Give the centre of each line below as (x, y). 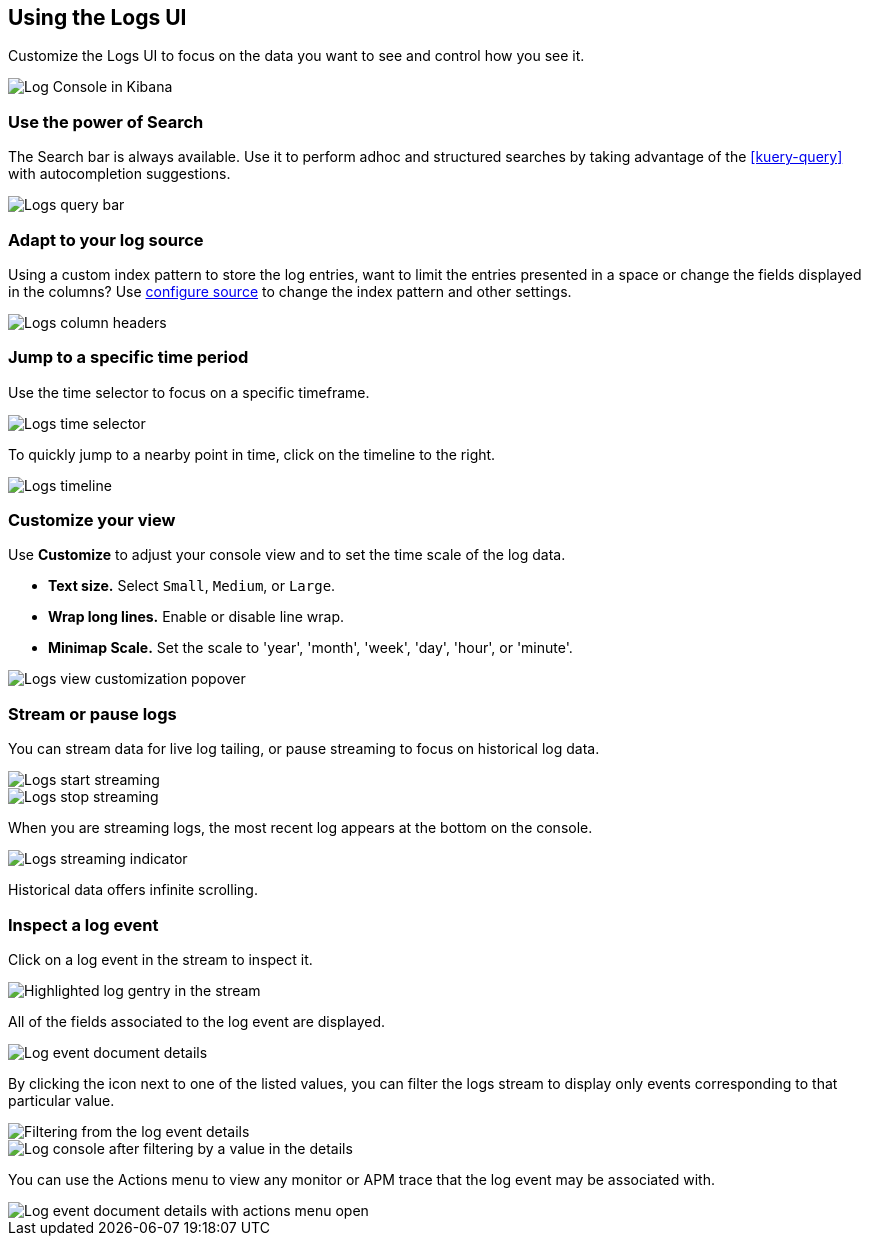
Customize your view (92, 520)
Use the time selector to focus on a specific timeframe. (189, 392)
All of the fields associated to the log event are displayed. (197, 1021)
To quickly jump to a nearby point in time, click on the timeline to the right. (252, 454)
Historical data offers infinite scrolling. (133, 890)
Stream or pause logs (92, 713)
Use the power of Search (106, 121)
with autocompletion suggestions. (119, 174)
